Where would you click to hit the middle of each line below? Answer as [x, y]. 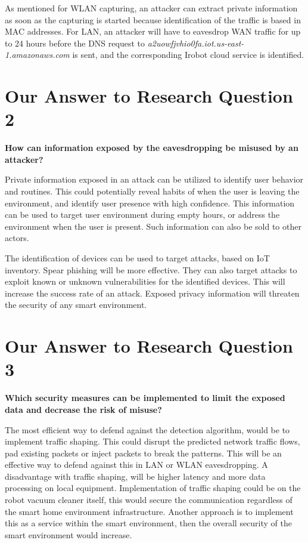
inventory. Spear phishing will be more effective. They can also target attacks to [151, 269]
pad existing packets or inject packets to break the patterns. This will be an [143, 453]
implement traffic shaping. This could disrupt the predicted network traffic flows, [153, 441]
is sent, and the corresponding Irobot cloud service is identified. [188, 55]
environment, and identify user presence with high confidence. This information [150, 203]
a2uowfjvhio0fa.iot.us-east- [196, 43]
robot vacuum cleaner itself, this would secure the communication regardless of [149, 500]
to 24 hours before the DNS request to [75, 43]
